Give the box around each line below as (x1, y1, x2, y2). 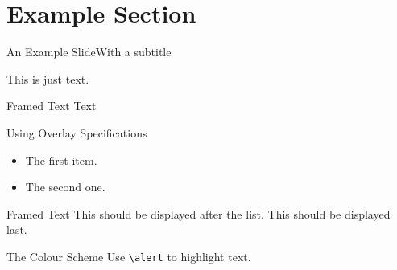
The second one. (25, 178, 105, 195)
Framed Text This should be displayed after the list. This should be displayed (6, 205, 391, 222)
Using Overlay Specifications (6, 124, 147, 141)
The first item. (25, 151, 97, 168)
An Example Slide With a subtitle (6, 43, 172, 60)
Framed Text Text (6, 97, 97, 114)
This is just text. (6, 70, 89, 87)
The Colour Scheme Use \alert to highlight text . (6, 247, 251, 264)
